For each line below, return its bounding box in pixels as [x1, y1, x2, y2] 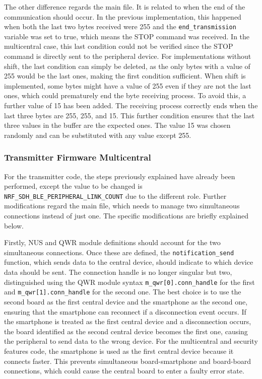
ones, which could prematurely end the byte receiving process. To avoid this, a [4, 90, 246, 101]
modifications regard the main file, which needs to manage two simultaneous [4, 200, 240, 211]
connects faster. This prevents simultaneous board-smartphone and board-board [4, 355, 251, 366]
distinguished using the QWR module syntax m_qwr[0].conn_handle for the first [4, 276, 255, 287]
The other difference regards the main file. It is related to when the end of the [4, 2, 245, 12]
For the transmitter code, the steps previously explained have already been [4, 171, 235, 181]
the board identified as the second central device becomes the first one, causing [4, 326, 248, 336]
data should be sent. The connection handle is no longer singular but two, [4, 267, 232, 277]
